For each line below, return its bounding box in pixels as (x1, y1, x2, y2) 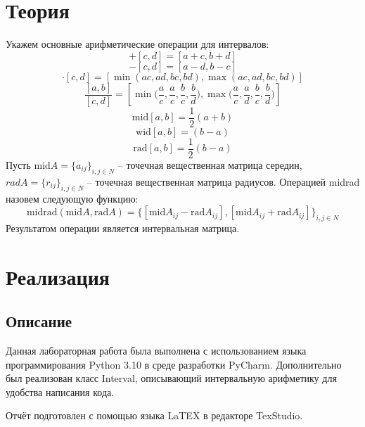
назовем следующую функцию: (6, 191, 139, 205)
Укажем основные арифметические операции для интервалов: (6, 37, 269, 51)
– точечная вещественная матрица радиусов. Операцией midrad (87, 174, 360, 189)
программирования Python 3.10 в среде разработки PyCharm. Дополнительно (6, 357, 342, 371)
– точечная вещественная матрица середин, (117, 157, 302, 172)
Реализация (6, 262, 110, 291)
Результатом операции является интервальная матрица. (6, 220, 240, 235)
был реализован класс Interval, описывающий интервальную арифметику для (6, 371, 337, 385)
